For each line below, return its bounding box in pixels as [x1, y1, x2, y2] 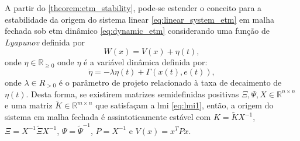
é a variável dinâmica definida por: [84, 56, 208, 68]
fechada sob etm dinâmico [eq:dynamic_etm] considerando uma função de [5, 24, 270, 37]
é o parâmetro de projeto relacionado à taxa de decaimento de [58, 76, 282, 88]
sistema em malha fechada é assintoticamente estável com [5, 111, 211, 123]
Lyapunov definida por [5, 36, 85, 48]
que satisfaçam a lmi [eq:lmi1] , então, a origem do [95, 99, 274, 111]
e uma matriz [5, 99, 53, 111]
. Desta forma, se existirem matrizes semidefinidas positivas [26, 87, 239, 100]
